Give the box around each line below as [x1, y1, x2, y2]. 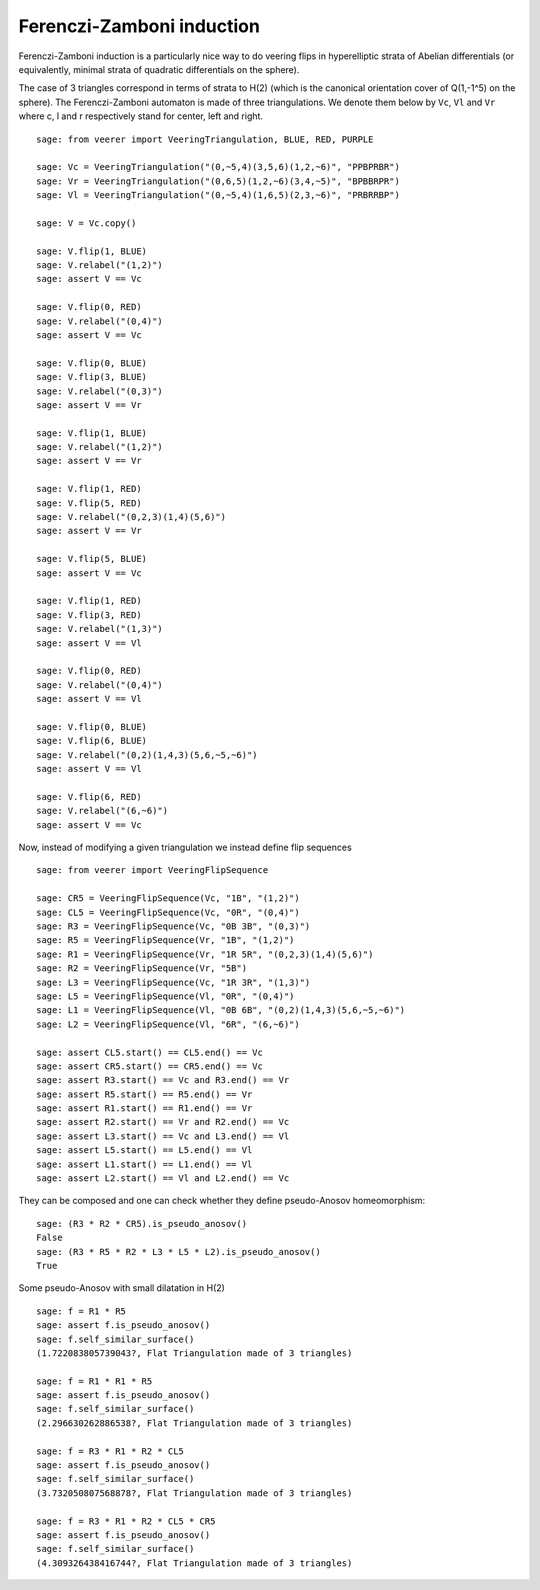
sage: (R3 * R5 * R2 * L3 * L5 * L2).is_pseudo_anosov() [36, 1246, 322, 1257]
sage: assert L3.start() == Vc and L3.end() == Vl [36, 1130, 290, 1142]
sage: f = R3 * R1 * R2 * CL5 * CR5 [36, 1515, 216, 1527]
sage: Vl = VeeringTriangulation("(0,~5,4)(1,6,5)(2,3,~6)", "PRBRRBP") [36, 190, 400, 201]
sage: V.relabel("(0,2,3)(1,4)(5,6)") [36, 511, 227, 523]
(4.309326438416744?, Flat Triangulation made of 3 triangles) [36, 1557, 353, 1569]
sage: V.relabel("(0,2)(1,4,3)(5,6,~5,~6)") [36, 749, 259, 760]
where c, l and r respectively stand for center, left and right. [18, 110, 264, 122]
